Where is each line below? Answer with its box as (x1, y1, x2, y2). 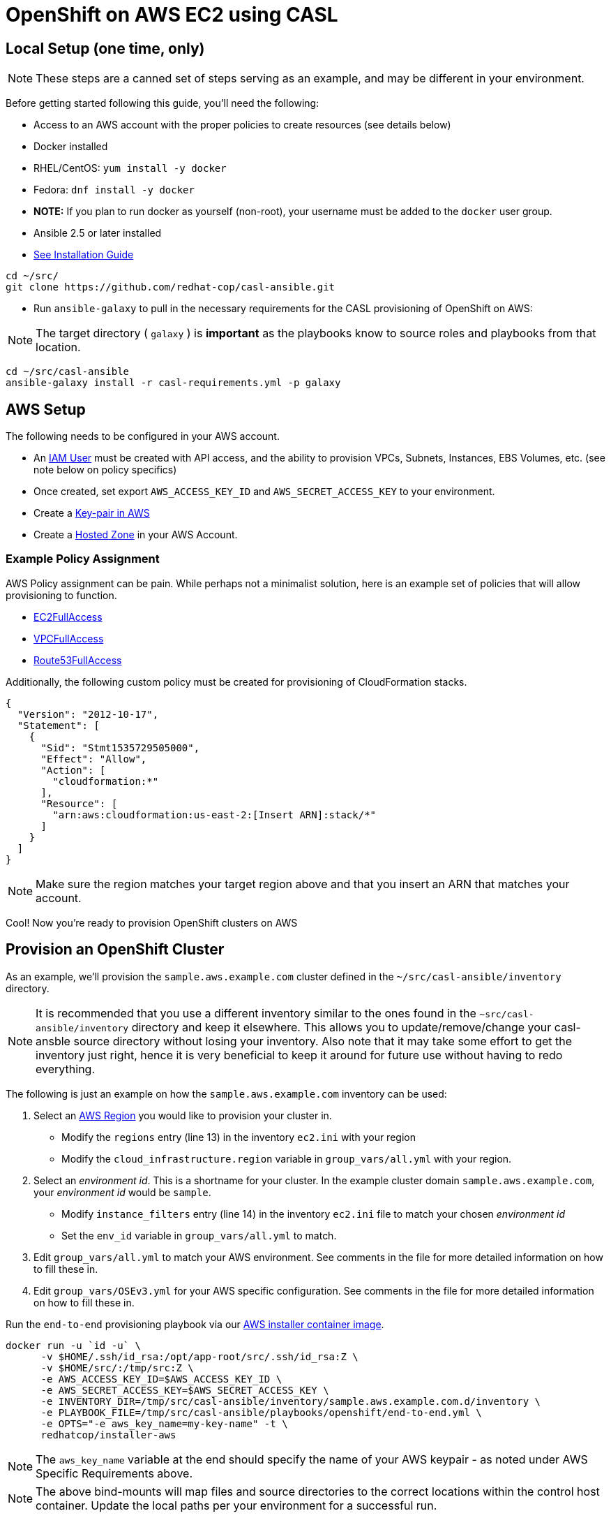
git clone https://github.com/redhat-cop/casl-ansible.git (6, 281, 335, 293)
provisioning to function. (6, 589, 117, 601)
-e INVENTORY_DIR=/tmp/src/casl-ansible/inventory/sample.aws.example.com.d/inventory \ (40, 1395, 541, 1407)
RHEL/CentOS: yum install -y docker (33, 162, 227, 175)
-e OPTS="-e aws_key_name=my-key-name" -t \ (40, 1417, 288, 1429)
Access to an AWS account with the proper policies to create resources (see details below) (33, 119, 451, 131)
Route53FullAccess (33, 654, 122, 666)
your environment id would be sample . (33, 1186, 211, 1198)
